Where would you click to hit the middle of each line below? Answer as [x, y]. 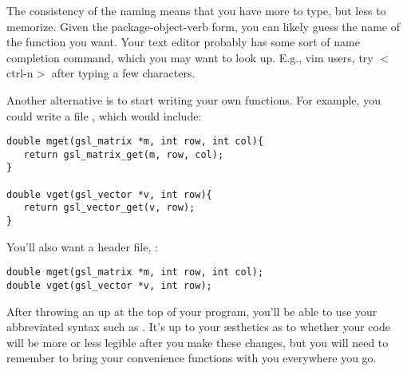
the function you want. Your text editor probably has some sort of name [183, 42]
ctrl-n [20, 73]
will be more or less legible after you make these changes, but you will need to [198, 342]
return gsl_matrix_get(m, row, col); [124, 154]
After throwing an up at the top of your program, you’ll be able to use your [192, 311]
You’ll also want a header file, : [82, 246]
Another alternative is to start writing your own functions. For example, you [194, 99]
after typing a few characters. [123, 73]
